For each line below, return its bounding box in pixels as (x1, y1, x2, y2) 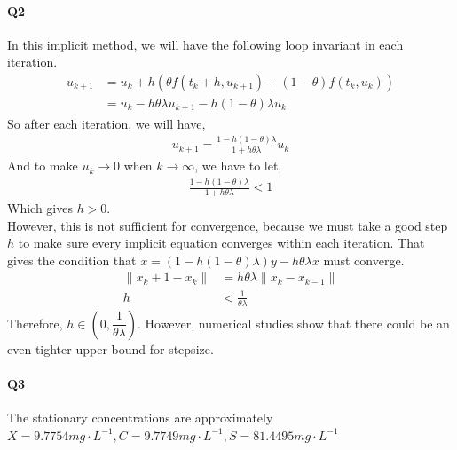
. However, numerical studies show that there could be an (137, 313, 450, 332)
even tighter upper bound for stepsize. (7, 339, 214, 358)
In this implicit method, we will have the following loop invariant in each (7, 35, 404, 53)
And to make (7, 156, 78, 175)
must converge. (323, 250, 405, 269)
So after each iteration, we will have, (7, 114, 206, 132)
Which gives (7, 199, 73, 217)
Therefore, (7, 313, 63, 332)
